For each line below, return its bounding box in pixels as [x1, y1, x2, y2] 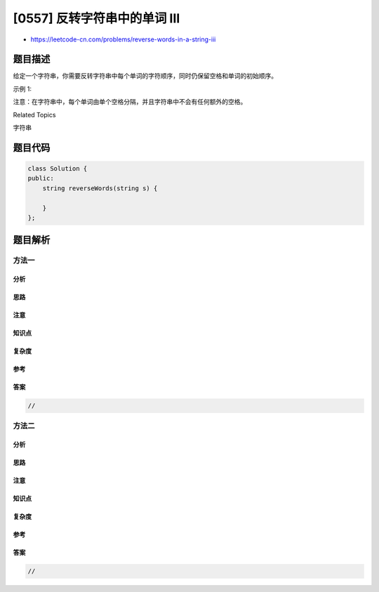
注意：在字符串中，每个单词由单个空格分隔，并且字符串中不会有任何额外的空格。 [13, 98, 247, 106]
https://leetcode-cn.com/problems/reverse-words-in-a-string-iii [30, 35, 216, 44]
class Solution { [27, 165, 88, 173]
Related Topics [13, 110, 56, 119]
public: [27, 174, 54, 183]
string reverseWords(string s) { [42, 184, 158, 192]
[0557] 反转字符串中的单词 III [13, 11, 180, 26]
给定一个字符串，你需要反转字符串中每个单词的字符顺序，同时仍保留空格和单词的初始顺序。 [13, 72, 277, 80]
